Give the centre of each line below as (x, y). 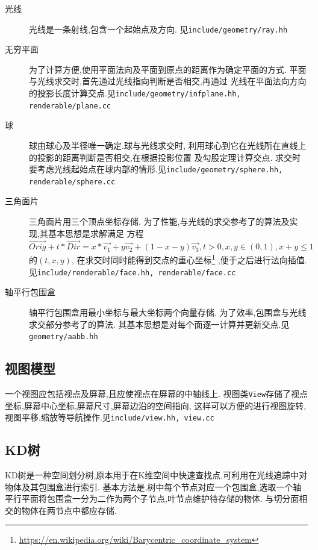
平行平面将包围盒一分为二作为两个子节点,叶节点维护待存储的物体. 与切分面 (152, 498)
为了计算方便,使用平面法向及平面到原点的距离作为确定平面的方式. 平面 (168, 69)
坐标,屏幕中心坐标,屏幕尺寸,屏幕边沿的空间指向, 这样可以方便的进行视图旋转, (156, 405)
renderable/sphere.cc (72, 182)
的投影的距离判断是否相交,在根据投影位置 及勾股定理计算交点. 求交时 (165, 157)
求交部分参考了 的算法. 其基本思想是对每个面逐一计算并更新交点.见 (159, 324)
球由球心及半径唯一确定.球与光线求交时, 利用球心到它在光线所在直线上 (168, 145)
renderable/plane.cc (70, 106)
